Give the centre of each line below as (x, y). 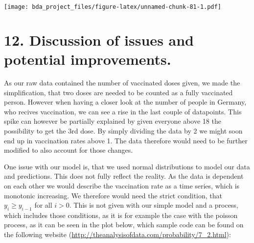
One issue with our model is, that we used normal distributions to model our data (127, 166)
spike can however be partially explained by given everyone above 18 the (113, 121)
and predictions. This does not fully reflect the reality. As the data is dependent (124, 176)
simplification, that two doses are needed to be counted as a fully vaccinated (118, 92)
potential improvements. (88, 59)
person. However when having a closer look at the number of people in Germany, (125, 102)
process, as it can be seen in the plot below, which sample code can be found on (124, 225)
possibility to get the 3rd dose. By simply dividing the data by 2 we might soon (123, 130)
